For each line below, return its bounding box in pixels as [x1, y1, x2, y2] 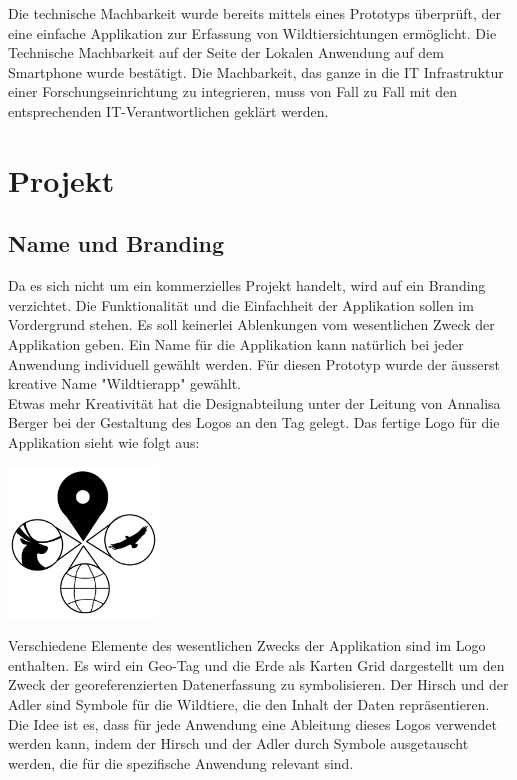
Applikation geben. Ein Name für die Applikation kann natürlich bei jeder [8, 333, 464, 354]
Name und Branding [8, 228, 225, 259]
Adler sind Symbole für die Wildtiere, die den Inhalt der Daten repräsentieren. [8, 694, 490, 715]
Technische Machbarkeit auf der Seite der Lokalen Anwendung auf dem [8, 42, 444, 63]
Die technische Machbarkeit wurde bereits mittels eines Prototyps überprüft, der [8, 3, 501, 23]
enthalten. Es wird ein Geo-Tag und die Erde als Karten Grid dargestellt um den [8, 654, 505, 675]
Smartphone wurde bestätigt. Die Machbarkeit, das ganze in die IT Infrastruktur [8, 61, 504, 82]
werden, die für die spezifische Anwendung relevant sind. [8, 752, 354, 773]
